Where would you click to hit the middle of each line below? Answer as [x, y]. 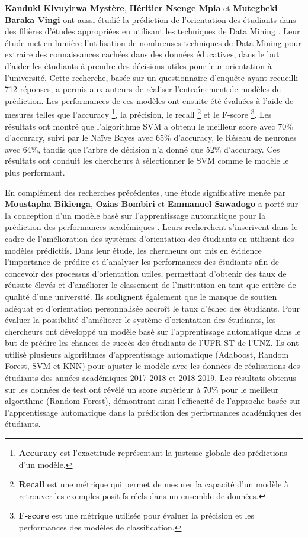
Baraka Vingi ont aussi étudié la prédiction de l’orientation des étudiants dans [150, 19]
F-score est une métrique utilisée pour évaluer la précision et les [137, 515]
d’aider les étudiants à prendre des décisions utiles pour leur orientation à [138, 65]
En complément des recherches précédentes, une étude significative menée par [145, 192]
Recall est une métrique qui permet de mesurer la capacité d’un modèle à [153, 484]
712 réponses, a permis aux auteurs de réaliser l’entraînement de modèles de [143, 89]
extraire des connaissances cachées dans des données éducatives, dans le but [142, 54]
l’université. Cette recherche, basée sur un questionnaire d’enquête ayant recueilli [152, 77]
